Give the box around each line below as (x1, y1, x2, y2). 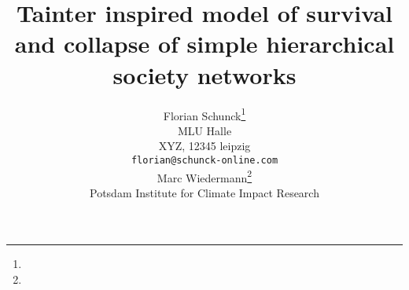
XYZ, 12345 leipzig (158, 138, 251, 154)
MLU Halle (177, 122, 232, 138)
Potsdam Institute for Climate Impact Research (90, 184, 319, 200)
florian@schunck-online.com (131, 154, 278, 166)
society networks (112, 58, 297, 90)
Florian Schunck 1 (163, 105, 246, 123)
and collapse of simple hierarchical (14, 28, 395, 60)
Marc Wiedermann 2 (157, 167, 252, 185)
